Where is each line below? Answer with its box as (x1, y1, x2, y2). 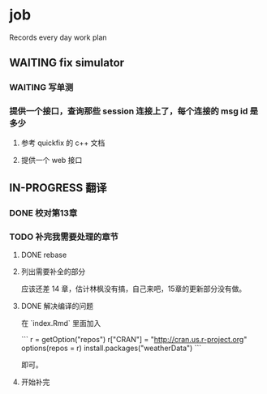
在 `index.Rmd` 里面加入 (20, 319, 101, 328)
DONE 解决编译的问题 (20, 302, 94, 311)
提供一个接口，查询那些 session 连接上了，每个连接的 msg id (9, 105, 248, 117)
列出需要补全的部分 (20, 267, 86, 276)
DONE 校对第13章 (9, 207, 78, 218)
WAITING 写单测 (9, 82, 74, 93)
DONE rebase (20, 250, 67, 260)
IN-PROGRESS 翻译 (9, 181, 108, 195)
